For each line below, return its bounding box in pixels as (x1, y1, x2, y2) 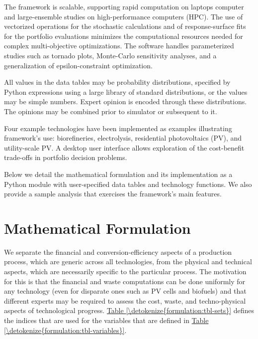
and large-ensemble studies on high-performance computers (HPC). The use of (4, 11, 243, 21)
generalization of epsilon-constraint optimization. (4, 60, 153, 70)
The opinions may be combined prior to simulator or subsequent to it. (4, 106, 217, 116)
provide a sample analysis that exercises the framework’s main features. (4, 188, 222, 199)
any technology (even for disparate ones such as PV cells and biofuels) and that (4, 286, 247, 296)
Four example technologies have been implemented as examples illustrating (4, 123, 232, 133)
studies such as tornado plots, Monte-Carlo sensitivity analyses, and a (4, 50, 217, 60)
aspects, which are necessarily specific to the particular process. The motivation (4, 266, 247, 276)
